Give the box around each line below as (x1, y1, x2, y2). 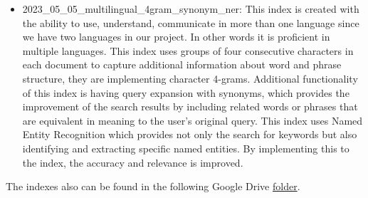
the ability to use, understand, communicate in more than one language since (22, 15, 359, 30)
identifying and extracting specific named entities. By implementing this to (22, 140, 349, 155)
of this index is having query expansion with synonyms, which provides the (22, 85, 349, 100)
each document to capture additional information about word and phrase (22, 57, 342, 72)
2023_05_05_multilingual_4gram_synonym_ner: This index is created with (22, 1, 359, 16)
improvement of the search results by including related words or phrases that (22, 99, 358, 114)
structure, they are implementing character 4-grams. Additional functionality (22, 71, 358, 85)
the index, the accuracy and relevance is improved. (22, 155, 243, 170)
